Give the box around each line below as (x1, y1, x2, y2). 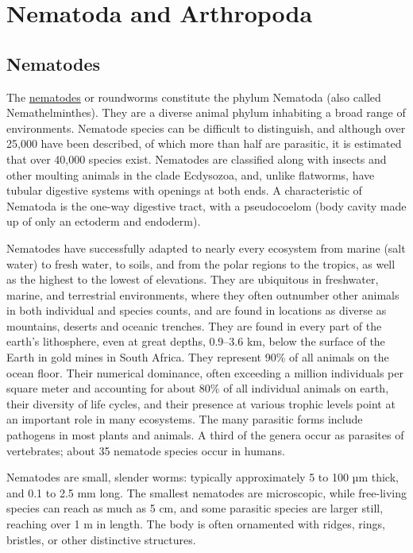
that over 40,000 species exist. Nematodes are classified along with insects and (6, 150, 387, 167)
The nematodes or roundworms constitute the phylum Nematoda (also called (6, 88, 381, 105)
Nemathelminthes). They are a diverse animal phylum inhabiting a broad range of (6, 104, 406, 121)
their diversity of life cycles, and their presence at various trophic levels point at (6, 395, 396, 412)
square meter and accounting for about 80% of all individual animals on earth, (6, 380, 389, 396)
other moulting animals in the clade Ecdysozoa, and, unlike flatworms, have (6, 166, 375, 183)
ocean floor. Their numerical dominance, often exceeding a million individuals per (6, 364, 403, 381)
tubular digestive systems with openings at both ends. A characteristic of (6, 182, 362, 199)
